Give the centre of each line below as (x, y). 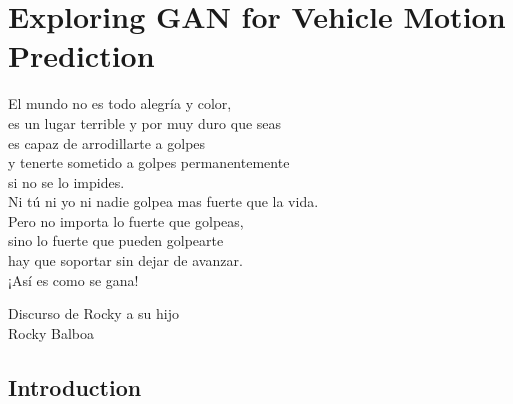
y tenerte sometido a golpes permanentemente (149, 162)
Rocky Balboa (51, 332)
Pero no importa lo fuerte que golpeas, (126, 220)
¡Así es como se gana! (73, 279)
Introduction (75, 386)
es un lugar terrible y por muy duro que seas (145, 122)
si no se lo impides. (66, 181)
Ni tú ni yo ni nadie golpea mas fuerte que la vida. (163, 201)
